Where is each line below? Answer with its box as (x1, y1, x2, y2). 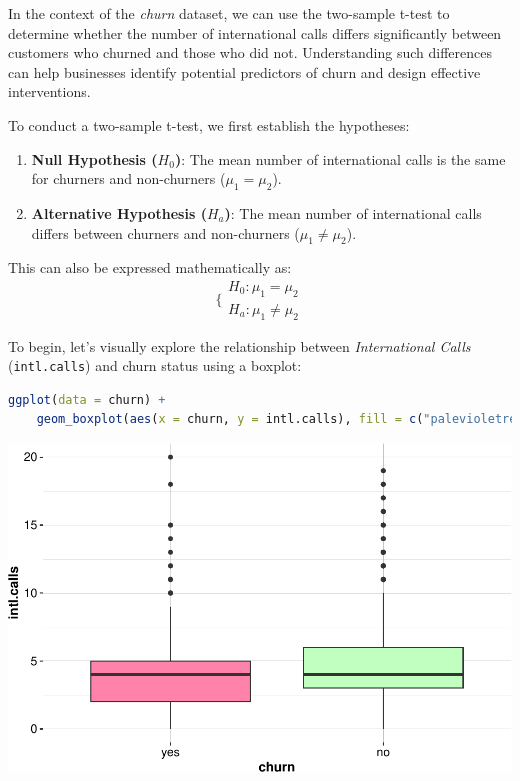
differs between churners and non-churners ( (31, 222, 300, 243)
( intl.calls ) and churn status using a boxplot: (8, 355, 302, 376)
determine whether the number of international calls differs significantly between (8, 22, 502, 43)
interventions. (8, 81, 91, 102)
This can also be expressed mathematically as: (8, 257, 292, 278)
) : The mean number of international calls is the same (174, 148, 506, 169)
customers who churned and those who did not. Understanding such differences (8, 42, 493, 63)
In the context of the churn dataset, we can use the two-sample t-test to (8, 3, 450, 23)
